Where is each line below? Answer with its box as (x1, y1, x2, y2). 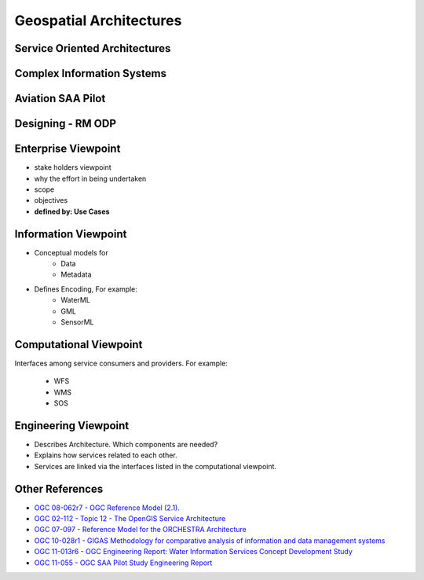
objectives (34, 196, 68, 205)
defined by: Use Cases (34, 207, 110, 216)
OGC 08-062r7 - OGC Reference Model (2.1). (34, 503, 180, 512)
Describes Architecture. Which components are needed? (34, 439, 218, 449)
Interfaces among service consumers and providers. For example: (14, 358, 228, 368)
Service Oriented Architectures (14, 42, 171, 55)
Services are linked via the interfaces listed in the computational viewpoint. (34, 461, 277, 471)
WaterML (60, 296, 90, 305)
